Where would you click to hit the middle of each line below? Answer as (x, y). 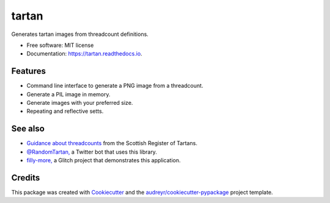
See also (28, 129)
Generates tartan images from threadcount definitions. (80, 34)
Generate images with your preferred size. (80, 103)
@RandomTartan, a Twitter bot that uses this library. (92, 152)
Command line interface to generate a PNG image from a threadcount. (115, 86)
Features (28, 71)
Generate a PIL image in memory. (68, 94)
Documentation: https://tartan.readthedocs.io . (85, 54)
